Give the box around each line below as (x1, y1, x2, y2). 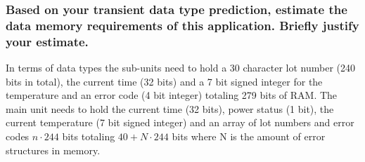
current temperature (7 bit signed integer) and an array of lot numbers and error (6, 115, 354, 130)
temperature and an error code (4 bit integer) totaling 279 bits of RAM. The (6, 88, 338, 102)
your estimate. (6, 32, 89, 50)
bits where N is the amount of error (172, 129, 326, 144)
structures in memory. (6, 142, 101, 157)
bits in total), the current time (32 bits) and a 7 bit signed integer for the (6, 74, 323, 88)
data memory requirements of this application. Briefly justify (6, 16, 359, 34)
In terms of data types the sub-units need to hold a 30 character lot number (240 (6, 60, 356, 75)
